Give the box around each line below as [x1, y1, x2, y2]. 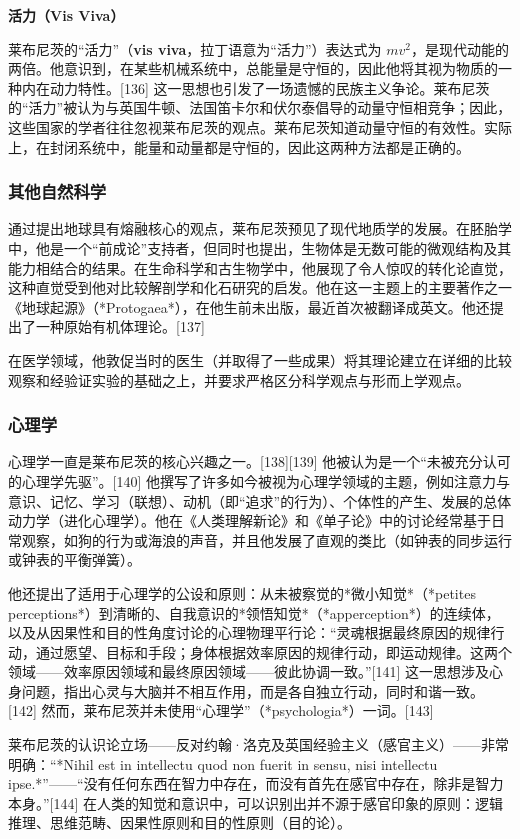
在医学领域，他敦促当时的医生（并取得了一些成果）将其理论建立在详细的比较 [8, 349, 512, 370]
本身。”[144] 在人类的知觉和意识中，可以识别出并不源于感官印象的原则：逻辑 [8, 792, 504, 813]
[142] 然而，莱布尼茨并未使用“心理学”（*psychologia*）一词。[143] [8, 700, 434, 721]
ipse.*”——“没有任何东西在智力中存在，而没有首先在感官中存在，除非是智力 [8, 773, 504, 794]
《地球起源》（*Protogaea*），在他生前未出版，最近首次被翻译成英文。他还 [8, 296, 490, 317]
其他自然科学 [8, 179, 107, 204]
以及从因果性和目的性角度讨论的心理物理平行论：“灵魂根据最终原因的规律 [8, 622, 491, 643]
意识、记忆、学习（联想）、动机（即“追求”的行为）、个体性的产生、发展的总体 [8, 490, 512, 511]
